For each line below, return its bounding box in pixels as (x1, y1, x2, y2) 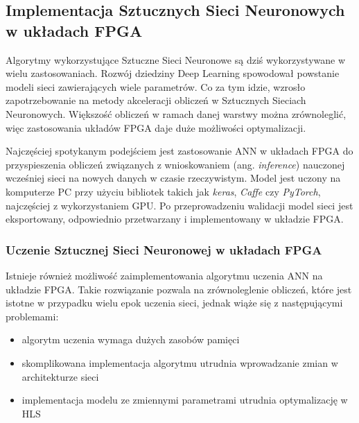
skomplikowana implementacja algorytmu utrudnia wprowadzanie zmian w (21, 355, 338, 370)
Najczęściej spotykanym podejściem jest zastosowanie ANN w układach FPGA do (6, 144, 353, 158)
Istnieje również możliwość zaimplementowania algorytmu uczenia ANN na (6, 268, 323, 282)
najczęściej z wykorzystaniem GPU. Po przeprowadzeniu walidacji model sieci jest (6, 198, 353, 212)
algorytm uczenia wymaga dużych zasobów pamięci (21, 332, 240, 347)
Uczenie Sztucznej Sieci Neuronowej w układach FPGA (6, 241, 322, 258)
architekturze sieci (21, 369, 99, 383)
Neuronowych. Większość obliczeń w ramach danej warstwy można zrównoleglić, (6, 106, 347, 121)
